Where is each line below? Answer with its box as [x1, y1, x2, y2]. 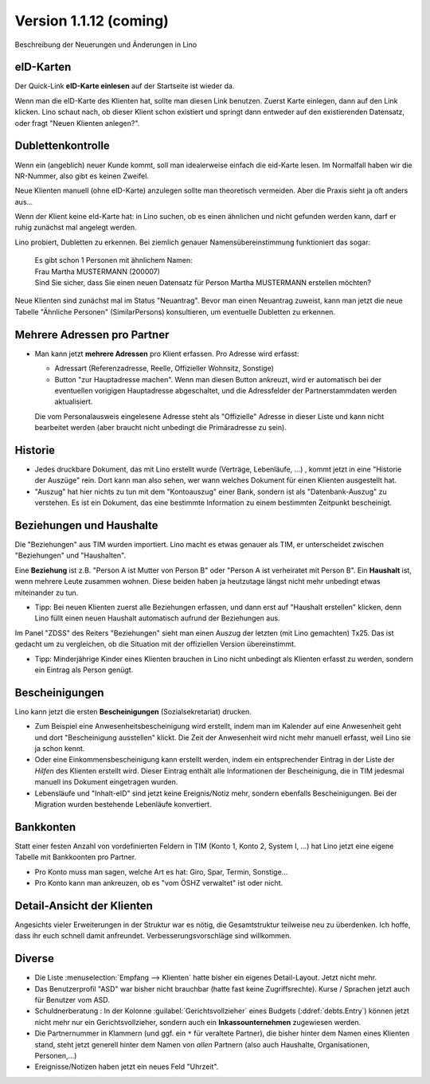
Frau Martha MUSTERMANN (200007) [34, 267, 161, 276]
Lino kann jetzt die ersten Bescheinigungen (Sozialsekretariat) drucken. [14, 706, 252, 716]
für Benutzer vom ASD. [34, 996, 111, 1005]
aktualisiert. [54, 397, 93, 406]
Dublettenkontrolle [14, 139, 111, 153]
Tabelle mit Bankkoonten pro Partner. [14, 852, 137, 862]
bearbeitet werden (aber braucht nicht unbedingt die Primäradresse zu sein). [34, 423, 287, 432]
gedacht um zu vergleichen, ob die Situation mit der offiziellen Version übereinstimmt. [14, 640, 296, 649]
